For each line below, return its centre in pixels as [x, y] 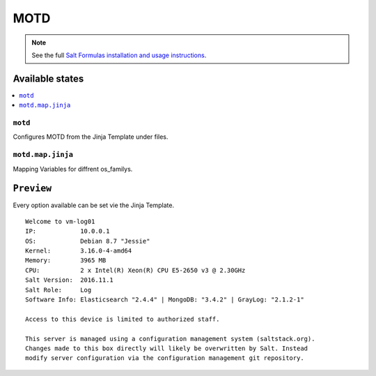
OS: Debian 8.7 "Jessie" [88, 241]
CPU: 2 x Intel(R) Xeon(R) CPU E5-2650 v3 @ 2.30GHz [135, 270]
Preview [32, 189]
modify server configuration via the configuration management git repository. [165, 358]
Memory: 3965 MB [66, 261]
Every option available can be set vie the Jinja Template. [93, 205]
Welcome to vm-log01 [60, 221]
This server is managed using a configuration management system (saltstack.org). [170, 339]
